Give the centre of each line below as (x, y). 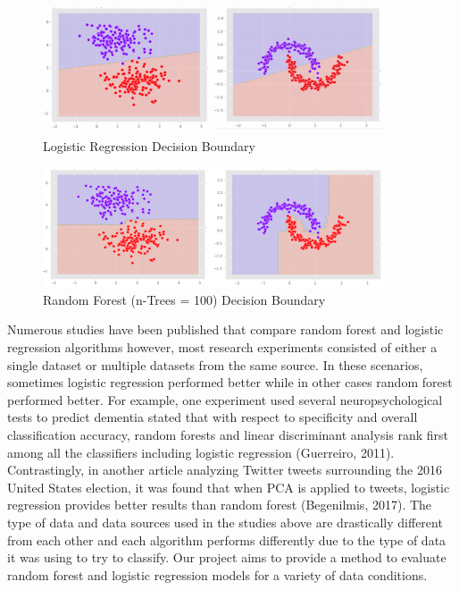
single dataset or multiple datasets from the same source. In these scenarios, (215, 364)
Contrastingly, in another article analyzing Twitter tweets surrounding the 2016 (225, 470)
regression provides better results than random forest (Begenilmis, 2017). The (220, 505)
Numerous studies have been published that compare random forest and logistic (225, 329)
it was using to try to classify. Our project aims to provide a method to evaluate (227, 557)
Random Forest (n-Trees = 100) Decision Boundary (184, 299)
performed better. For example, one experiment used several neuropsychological (225, 399)
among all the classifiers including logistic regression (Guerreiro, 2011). (201, 452)
